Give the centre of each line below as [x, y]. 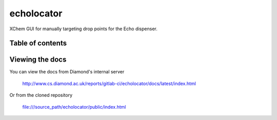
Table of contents [38, 43]
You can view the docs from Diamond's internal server [67, 72]
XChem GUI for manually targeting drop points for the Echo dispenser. [83, 29]
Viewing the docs [38, 60]
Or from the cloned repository [41, 95]
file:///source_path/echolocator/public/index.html [74, 107]
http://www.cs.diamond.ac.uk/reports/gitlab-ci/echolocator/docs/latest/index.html [109, 83]
